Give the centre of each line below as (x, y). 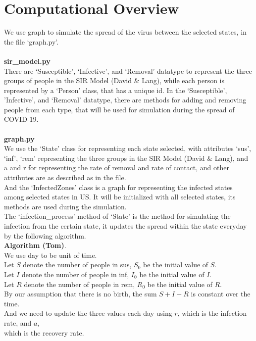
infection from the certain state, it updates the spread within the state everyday (126, 226)
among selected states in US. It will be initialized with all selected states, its (120, 197)
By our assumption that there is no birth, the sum (80, 294)
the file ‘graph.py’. (31, 41)
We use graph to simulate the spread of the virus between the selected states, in (125, 32)
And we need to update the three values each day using (88, 313)
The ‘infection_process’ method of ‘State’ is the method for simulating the (117, 216)
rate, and (18, 322)
